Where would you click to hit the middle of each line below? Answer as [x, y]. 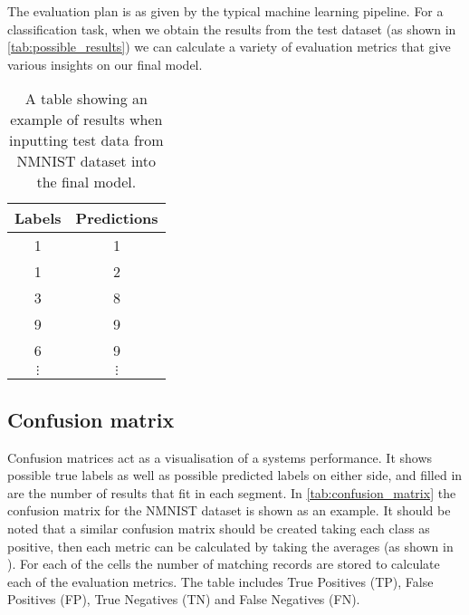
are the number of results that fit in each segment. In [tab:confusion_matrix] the [232, 492]
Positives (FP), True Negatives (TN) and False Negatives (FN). [184, 599]
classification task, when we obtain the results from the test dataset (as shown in [232, 29]
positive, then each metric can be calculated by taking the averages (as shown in [230, 546]
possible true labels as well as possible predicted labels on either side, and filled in [235, 475]
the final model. [86, 182]
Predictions [117, 218]
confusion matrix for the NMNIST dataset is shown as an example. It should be [229, 510]
